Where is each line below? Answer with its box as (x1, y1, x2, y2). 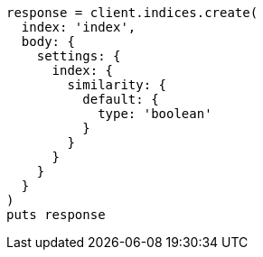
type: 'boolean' (98, 106, 212, 121)
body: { (21, 34, 75, 49)
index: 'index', (21, 20, 136, 34)
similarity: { (67, 78, 167, 92)
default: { (82, 92, 159, 106)
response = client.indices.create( (6, 5, 258, 20)
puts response (6, 207, 106, 222)
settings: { (36, 49, 121, 63)
